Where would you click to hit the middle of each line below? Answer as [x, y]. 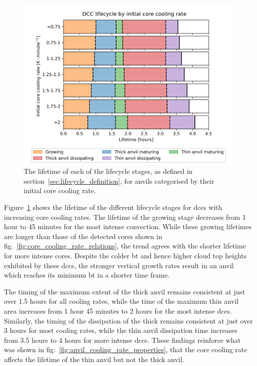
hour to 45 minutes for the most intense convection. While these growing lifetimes [128, 226]
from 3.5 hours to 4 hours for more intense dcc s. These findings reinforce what [123, 340]
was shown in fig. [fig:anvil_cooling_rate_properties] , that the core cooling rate [126, 349]
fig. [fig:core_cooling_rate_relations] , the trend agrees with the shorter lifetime [125, 246]
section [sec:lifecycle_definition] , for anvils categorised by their [119, 181]
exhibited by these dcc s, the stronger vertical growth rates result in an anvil [119, 265]
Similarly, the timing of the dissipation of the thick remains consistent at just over [128, 320]
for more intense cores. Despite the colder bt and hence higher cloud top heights [125, 255]
